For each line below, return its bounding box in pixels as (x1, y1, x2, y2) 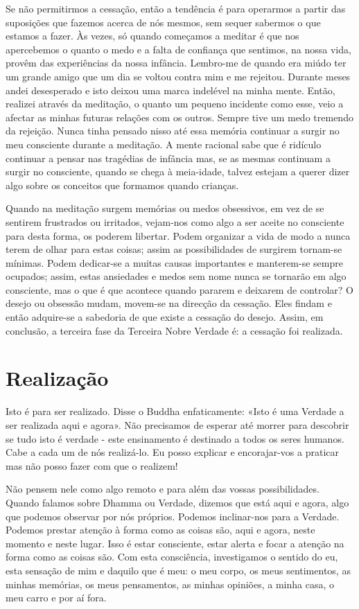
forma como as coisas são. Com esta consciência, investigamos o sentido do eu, (6, 549, 338, 564)
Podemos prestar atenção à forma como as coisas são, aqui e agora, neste (6, 522, 315, 537)
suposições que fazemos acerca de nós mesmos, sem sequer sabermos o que (6, 15, 321, 29)
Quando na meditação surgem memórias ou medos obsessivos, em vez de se (6, 201, 324, 215)
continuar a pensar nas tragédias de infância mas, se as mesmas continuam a (6, 150, 331, 165)
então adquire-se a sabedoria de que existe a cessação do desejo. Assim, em (6, 310, 324, 324)
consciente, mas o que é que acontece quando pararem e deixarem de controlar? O (6, 282, 353, 297)
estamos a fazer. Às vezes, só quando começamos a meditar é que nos (6, 28, 299, 43)
